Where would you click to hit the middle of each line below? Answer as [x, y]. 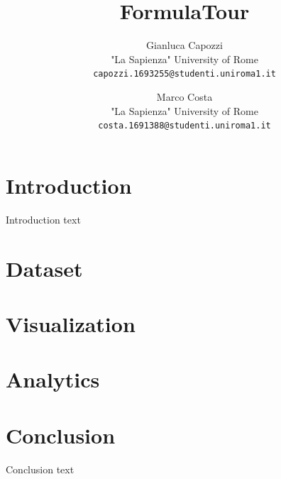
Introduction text [43, 219]
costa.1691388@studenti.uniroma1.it [184, 126]
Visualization [71, 323]
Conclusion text [40, 469]
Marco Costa [184, 96]
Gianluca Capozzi [184, 45]
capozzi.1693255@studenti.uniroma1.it [184, 74]
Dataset [44, 268]
